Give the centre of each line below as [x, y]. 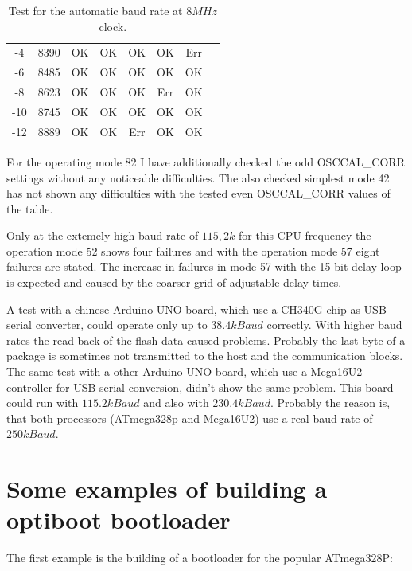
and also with [176, 403]
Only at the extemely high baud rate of [103, 235]
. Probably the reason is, [330, 403]
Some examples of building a [167, 489]
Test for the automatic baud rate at [95, 10]
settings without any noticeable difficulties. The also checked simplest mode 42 [198, 177]
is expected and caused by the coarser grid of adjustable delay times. [174, 282]
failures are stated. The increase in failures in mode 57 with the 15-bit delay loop [204, 266]
